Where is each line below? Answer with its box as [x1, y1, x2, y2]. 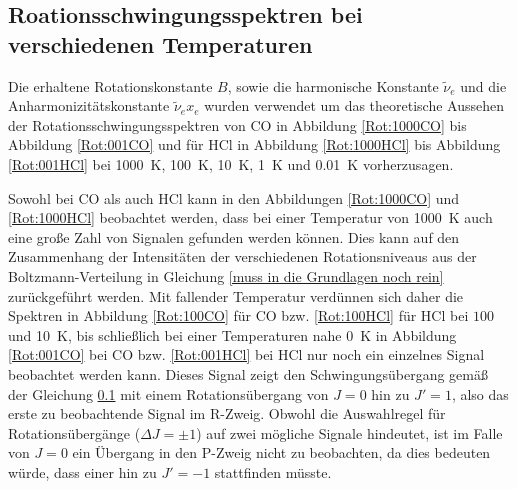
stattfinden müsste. [214, 461, 332, 482]
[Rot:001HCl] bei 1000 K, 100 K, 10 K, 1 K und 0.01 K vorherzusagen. [8, 153, 454, 174]
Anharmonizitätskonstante [8, 95, 170, 116]
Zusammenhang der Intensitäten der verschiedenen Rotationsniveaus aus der [8, 246, 477, 267]
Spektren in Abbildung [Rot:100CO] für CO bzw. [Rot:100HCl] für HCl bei [8, 305, 469, 326]
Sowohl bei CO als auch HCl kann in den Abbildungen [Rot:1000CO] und [8, 187, 460, 208]
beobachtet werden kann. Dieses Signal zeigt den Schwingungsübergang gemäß [8, 363, 489, 384]
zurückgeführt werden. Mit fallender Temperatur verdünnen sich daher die [8, 285, 464, 306]
